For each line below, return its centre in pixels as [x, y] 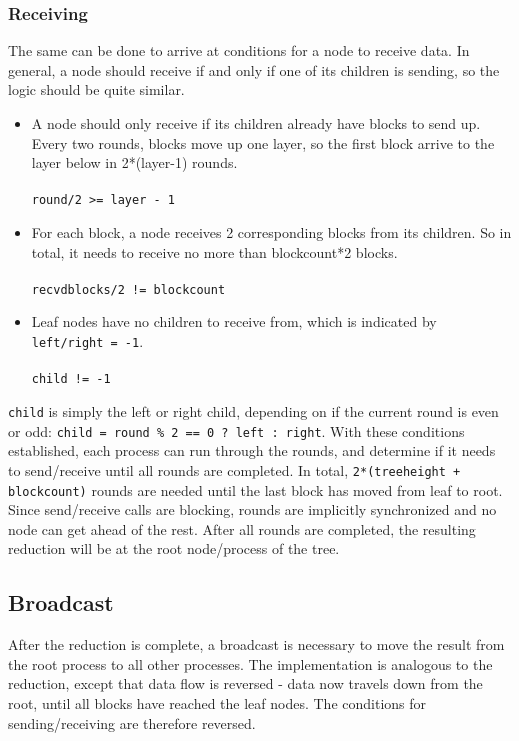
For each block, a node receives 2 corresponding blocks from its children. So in [271, 232]
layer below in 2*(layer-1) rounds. [134, 162]
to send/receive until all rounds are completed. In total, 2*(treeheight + [234, 469]
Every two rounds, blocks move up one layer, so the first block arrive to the [263, 142]
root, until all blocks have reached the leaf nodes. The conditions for [217, 702]
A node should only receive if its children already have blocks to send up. [256, 123]
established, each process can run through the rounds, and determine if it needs [252, 450]
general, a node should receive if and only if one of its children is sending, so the [254, 69]
